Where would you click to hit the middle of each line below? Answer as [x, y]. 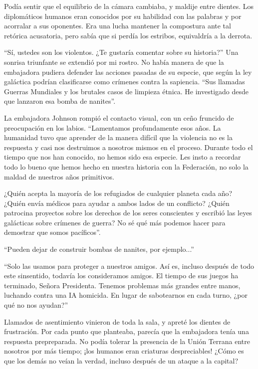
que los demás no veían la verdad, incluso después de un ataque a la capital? [121, 361]
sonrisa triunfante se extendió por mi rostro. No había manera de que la [114, 62]
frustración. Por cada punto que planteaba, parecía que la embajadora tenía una [127, 331]
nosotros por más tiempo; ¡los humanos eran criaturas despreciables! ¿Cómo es [124, 351]
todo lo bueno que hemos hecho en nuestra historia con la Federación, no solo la [126, 166]
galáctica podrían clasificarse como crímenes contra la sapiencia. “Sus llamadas [125, 82]
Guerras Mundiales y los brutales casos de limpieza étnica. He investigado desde [127, 91]
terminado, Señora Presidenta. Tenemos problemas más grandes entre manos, [122, 285]
